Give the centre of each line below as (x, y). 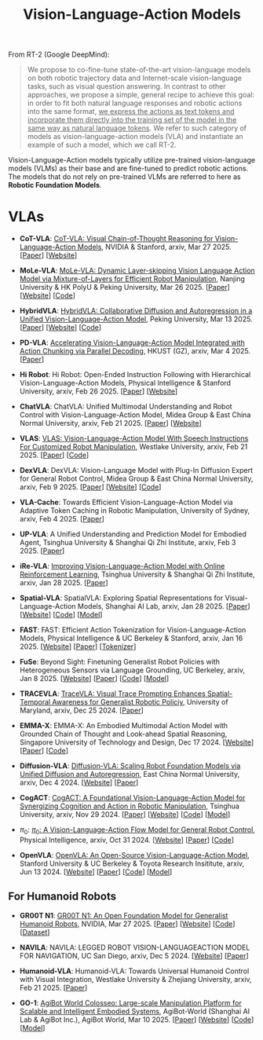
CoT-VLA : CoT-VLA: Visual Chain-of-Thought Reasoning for (116, 239)
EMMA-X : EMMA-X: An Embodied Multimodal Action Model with (124, 726)
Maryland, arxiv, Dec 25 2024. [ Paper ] (81, 710)
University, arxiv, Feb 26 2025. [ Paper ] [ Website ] (99, 391)
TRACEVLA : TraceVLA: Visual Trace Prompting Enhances (112, 694)
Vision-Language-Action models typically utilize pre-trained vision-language (132, 160)
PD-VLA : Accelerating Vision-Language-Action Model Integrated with (132, 342)
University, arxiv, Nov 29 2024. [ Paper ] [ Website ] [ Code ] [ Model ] (125, 815)
